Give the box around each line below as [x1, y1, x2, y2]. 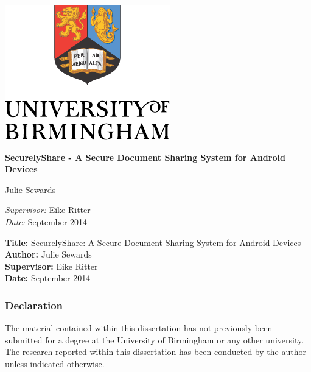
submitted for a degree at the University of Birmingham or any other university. [5, 333, 304, 346]
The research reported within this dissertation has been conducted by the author [5, 345, 306, 358]
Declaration [5, 297, 63, 312]
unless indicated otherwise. [5, 357, 105, 370]
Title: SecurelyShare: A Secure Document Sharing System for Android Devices [5, 236, 301, 248]
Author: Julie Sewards [5, 248, 92, 261]
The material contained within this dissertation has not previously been [5, 321, 273, 334]
